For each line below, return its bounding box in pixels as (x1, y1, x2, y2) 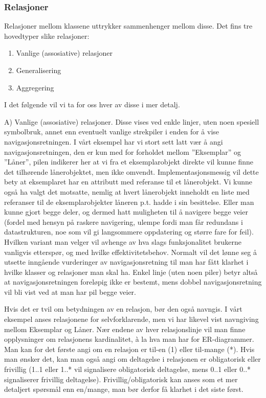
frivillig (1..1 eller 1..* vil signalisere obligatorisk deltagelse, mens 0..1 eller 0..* (4, 364, 251, 374)
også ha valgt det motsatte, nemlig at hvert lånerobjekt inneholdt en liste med (4, 186, 250, 197)
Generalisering (16, 65, 61, 75)
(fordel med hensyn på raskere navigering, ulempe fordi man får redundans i (4, 216, 243, 227)
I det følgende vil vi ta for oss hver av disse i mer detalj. (4, 99, 180, 110)
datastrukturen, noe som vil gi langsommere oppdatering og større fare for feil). (4, 226, 254, 237)
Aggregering (16, 82, 54, 92)
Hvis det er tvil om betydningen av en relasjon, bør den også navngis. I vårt (4, 303, 242, 314)
